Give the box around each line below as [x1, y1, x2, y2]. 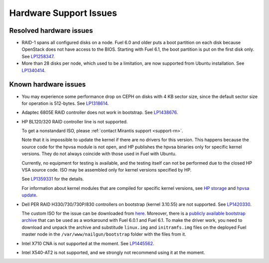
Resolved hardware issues [9, 26, 93, 35]
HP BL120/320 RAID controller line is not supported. [21, 118, 128, 124]
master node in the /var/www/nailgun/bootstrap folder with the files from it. [21, 231, 186, 237]
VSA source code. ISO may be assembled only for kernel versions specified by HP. [21, 167, 192, 173]
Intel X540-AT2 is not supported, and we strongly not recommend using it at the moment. [21, 249, 205, 256]
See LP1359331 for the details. [21, 176, 84, 182]
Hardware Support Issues [9, 7, 117, 18]
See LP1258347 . [21, 53, 55, 59]
